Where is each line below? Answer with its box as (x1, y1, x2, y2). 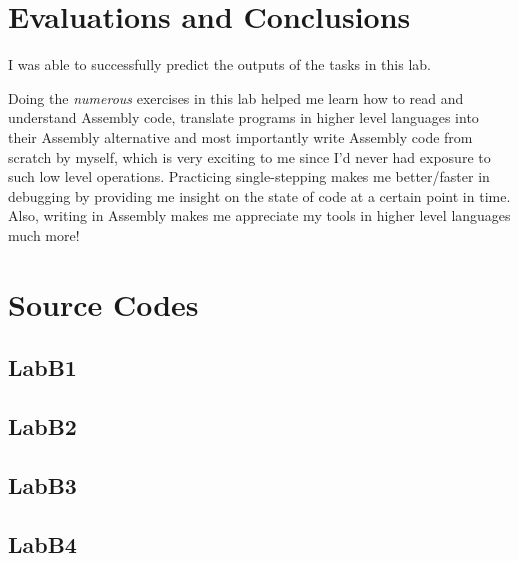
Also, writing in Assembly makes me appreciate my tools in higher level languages (8, 205, 511, 226)
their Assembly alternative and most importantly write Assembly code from (8, 126, 473, 147)
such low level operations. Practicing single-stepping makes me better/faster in (8, 166, 490, 187)
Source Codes (8, 283, 199, 324)
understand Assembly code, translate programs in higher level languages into (8, 107, 479, 128)
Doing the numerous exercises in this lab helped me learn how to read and (8, 87, 464, 108)
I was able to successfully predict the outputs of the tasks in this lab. (8, 54, 431, 75)
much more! (8, 224, 80, 245)
